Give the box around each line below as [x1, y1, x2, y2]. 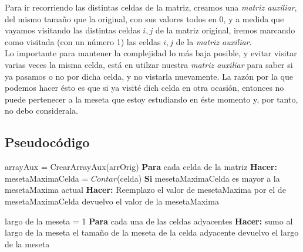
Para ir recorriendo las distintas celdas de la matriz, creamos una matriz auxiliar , [5, 1, 297, 13]
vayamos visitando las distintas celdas [5, 24, 140, 36]
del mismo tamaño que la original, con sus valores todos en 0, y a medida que [5, 12, 284, 25]
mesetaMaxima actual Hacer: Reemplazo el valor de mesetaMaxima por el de [5, 183, 286, 196]
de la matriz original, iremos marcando [155, 24, 295, 36]
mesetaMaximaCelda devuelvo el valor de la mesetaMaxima [5, 195, 219, 207]
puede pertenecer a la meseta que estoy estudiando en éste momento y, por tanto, [5, 93, 298, 105]
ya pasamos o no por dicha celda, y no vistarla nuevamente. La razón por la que [5, 70, 293, 82]
